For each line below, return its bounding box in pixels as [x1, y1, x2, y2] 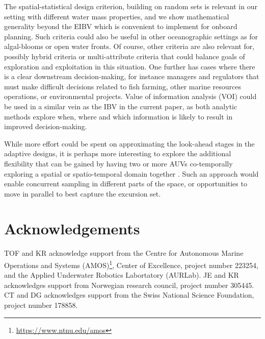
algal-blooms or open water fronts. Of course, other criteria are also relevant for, [4, 41, 255, 52]
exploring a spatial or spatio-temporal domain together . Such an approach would [4, 168, 259, 179]
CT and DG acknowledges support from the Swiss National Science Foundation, [4, 289, 254, 300]
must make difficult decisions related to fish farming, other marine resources [4, 81, 241, 91]
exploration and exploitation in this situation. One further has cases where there [4, 61, 255, 71]
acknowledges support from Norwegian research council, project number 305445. [4, 279, 254, 290]
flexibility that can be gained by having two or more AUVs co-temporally [4, 158, 233, 168]
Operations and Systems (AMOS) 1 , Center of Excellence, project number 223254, [4, 258, 258, 270]
